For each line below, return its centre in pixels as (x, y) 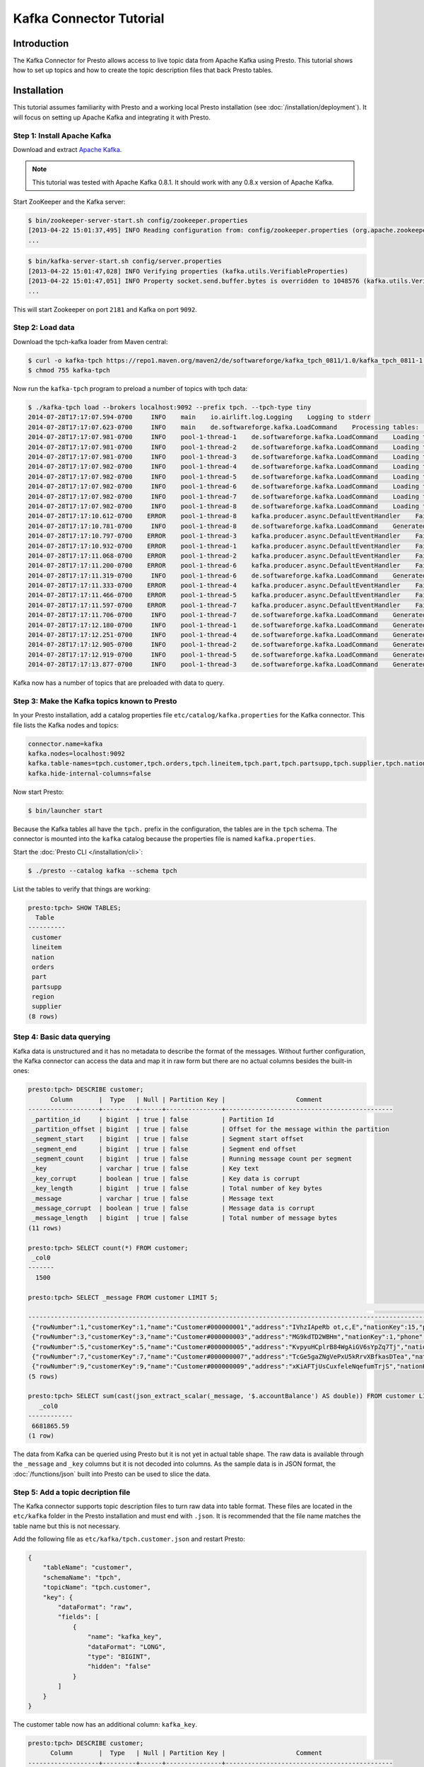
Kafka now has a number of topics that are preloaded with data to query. (119, 683)
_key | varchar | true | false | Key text (146, 1169)
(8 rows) (43, 1016)
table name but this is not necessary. (66, 1526)
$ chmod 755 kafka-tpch (69, 370)
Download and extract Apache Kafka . (67, 149)
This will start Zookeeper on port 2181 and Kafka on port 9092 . (105, 309)
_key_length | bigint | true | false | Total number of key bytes (177, 1188)
